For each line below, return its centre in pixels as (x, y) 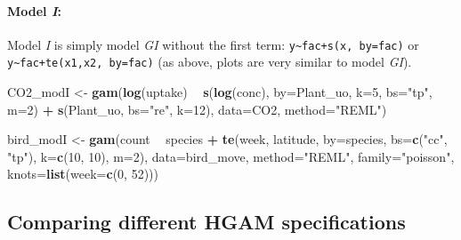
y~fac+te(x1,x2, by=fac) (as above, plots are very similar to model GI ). (210, 62)
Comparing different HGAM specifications (206, 222)
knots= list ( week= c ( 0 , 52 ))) (83, 174)
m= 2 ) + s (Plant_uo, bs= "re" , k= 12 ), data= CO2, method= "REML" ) (197, 109)
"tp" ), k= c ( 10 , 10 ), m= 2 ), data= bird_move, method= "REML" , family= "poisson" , (231, 156)
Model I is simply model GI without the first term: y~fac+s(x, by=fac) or (213, 44)
